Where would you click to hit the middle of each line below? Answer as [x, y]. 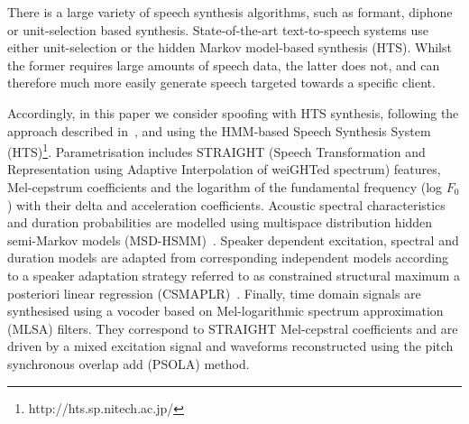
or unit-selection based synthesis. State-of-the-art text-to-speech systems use [218, 29]
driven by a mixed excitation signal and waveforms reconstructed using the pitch [230, 346]
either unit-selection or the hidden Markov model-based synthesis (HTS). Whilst [230, 47]
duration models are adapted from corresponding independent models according [228, 258]
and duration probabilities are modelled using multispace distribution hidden [220, 222]
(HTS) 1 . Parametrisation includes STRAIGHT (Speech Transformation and [216, 150]
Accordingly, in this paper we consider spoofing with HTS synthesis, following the [233, 112]
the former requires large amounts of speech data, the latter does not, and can [224, 65]
